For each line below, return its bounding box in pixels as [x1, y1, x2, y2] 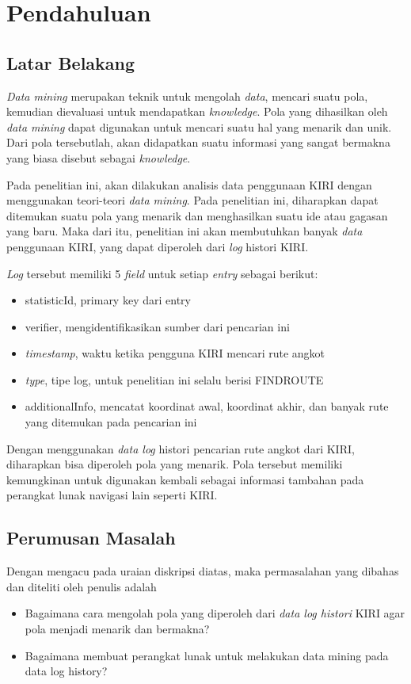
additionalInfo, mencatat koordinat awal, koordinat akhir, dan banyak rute [25, 398, 389, 415]
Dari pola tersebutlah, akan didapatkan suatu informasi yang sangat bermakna [6, 134, 390, 151]
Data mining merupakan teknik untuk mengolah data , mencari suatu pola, [6, 87, 368, 104]
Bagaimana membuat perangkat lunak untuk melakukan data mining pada [25, 647, 389, 663]
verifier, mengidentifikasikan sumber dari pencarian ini [25, 318, 290, 334]
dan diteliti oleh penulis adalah [6, 578, 157, 594]
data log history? [25, 663, 108, 679]
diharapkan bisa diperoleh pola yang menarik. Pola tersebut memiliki [6, 456, 343, 472]
